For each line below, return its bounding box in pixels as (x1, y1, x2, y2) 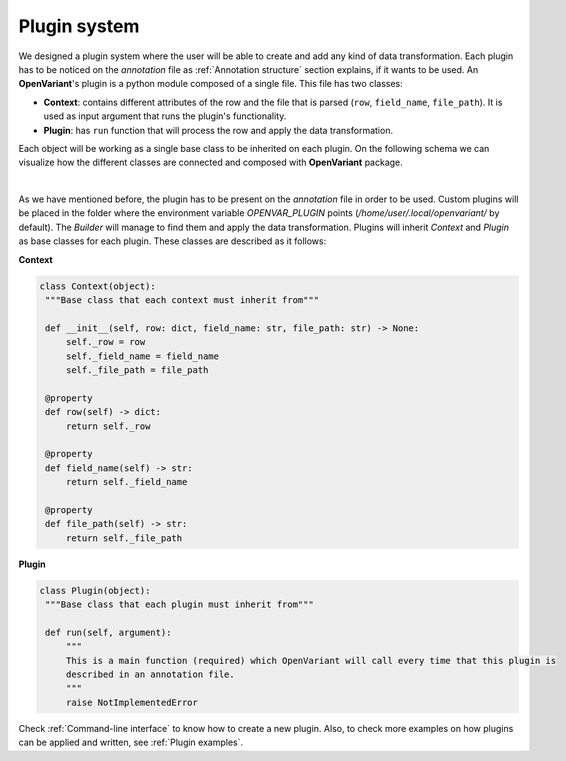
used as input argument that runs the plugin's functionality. (43, 110, 287, 122)
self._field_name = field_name (65, 350, 220, 362)
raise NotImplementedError (65, 696, 199, 708)
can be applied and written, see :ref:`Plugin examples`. (18, 736, 244, 749)
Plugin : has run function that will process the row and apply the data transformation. (43, 124, 394, 136)
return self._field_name (65, 476, 188, 488)
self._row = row (65, 336, 146, 348)
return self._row (65, 420, 151, 432)
